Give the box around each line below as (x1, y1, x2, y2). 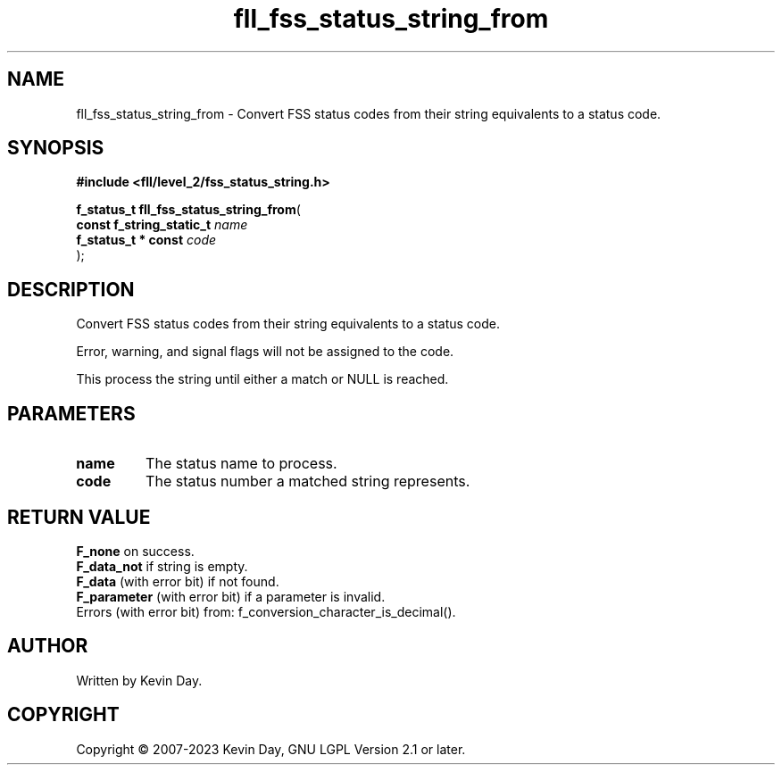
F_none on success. (76, 543, 195, 559)
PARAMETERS (7, 402, 136, 425)
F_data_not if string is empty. (76, 558, 248, 574)
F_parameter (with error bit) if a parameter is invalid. (76, 588, 386, 604)
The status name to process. (146, 454, 337, 473)
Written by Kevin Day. (76, 672, 203, 688)
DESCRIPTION (7, 278, 135, 301)
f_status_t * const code (76, 232, 217, 248)
